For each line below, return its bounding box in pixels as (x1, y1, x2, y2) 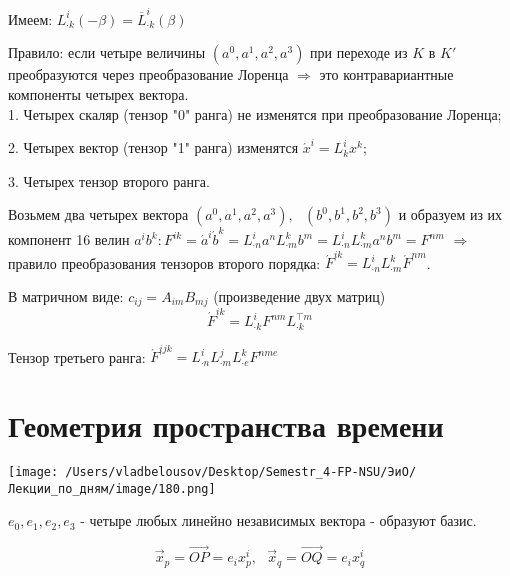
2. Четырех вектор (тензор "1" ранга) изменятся (8, 137, 299, 158)
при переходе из (310, 42, 408, 63)
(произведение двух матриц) (213, 285, 386, 306)
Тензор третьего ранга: (8, 346, 146, 367)
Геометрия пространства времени (8, 405, 444, 446)
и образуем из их (398, 204, 503, 225)
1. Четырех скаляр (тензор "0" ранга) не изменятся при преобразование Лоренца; (8, 103, 502, 124)
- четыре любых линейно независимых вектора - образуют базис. (80, 510, 477, 531)
